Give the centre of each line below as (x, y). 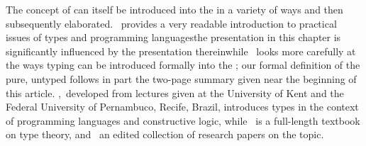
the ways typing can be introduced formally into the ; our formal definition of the (183, 65)
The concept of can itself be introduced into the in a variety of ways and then (174, 9)
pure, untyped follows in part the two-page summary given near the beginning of (181, 78)
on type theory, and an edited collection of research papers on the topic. (165, 134)
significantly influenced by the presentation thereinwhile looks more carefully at (181, 51)
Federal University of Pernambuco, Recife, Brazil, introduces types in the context (182, 107)
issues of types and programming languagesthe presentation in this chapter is (173, 37)
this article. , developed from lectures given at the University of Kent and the (175, 92)
